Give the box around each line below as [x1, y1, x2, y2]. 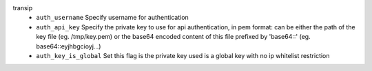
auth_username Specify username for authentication [36, 14, 189, 22]
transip [12, 4, 33, 12]
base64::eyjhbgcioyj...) [36, 42, 101, 51]
